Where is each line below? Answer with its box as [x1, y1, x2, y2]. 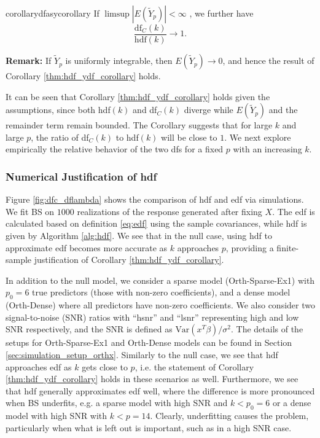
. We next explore [224, 130, 291, 143]
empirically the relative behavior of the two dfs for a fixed [6, 143, 224, 155]
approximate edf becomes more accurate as [6, 241, 168, 254]
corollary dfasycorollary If [6, 7, 100, 19]
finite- [276, 241, 299, 254]
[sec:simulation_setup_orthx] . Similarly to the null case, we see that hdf [6, 348, 278, 361]
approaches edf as [6, 360, 72, 373]
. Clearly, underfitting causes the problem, [150, 409, 309, 422]
